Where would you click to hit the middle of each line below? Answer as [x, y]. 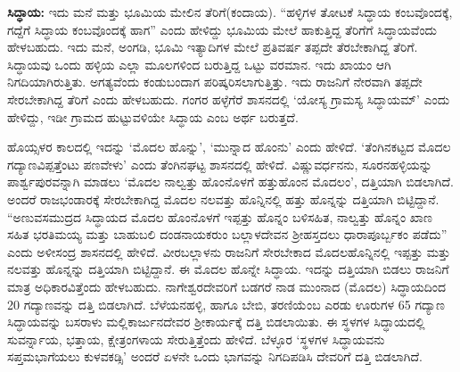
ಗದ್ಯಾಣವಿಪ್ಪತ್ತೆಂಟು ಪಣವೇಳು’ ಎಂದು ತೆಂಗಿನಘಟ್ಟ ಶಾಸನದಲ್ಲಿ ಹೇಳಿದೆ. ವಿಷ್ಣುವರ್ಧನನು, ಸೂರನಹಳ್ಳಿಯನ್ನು [220, 164]
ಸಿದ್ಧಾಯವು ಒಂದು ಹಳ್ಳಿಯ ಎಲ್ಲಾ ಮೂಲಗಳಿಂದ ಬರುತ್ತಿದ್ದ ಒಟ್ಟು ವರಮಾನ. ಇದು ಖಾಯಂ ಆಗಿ [199, 64]
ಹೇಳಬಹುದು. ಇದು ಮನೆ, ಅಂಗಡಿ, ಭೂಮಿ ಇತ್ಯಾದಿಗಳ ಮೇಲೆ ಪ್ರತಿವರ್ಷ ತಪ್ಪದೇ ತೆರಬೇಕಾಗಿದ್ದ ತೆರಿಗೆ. [213, 47]
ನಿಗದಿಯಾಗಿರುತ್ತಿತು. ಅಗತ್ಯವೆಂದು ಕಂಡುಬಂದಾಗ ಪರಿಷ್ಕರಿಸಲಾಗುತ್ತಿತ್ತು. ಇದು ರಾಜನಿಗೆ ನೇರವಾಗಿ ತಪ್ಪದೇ [215, 82]
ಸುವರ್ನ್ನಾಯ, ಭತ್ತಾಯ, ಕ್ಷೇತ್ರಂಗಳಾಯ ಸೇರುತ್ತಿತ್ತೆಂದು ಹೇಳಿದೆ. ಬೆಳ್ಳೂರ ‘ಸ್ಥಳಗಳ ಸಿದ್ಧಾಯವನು [196, 339]
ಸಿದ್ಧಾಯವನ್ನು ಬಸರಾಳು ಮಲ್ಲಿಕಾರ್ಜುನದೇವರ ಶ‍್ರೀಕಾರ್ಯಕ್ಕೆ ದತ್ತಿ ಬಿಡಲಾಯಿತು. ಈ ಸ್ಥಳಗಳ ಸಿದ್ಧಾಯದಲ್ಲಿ [216, 322]
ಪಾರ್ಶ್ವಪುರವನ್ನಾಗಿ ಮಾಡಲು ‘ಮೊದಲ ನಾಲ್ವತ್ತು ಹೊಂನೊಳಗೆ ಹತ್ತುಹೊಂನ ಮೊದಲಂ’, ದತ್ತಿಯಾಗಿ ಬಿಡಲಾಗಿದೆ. [230, 182]
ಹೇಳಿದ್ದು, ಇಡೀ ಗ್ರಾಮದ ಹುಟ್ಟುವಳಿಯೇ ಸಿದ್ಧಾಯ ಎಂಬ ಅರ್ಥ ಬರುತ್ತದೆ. [153, 116]
